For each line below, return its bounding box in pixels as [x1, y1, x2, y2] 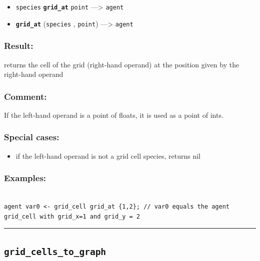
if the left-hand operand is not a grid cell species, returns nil [15, 150, 200, 161]
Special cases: [4, 131, 59, 143]
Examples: [4, 172, 46, 184]
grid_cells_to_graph [4, 246, 106, 257]
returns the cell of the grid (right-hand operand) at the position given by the [4, 59, 239, 69]
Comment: [4, 90, 47, 102]
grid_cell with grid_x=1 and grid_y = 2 [4, 213, 140, 220]
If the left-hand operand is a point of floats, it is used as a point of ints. [4, 109, 223, 120]
